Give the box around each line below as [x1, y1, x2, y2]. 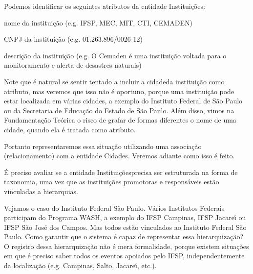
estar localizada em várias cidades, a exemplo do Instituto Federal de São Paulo [4, 96, 243, 106]
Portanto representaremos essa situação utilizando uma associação [4, 141, 202, 151]
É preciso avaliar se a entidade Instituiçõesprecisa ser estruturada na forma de [4, 167, 238, 177]
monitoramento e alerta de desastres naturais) [4, 60, 142, 70]
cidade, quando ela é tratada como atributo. [4, 124, 136, 134]
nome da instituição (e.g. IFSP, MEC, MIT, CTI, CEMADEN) [4, 17, 192, 27]
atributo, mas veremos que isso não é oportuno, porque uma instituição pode [4, 86, 234, 96]
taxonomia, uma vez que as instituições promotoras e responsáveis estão [4, 176, 219, 187]
